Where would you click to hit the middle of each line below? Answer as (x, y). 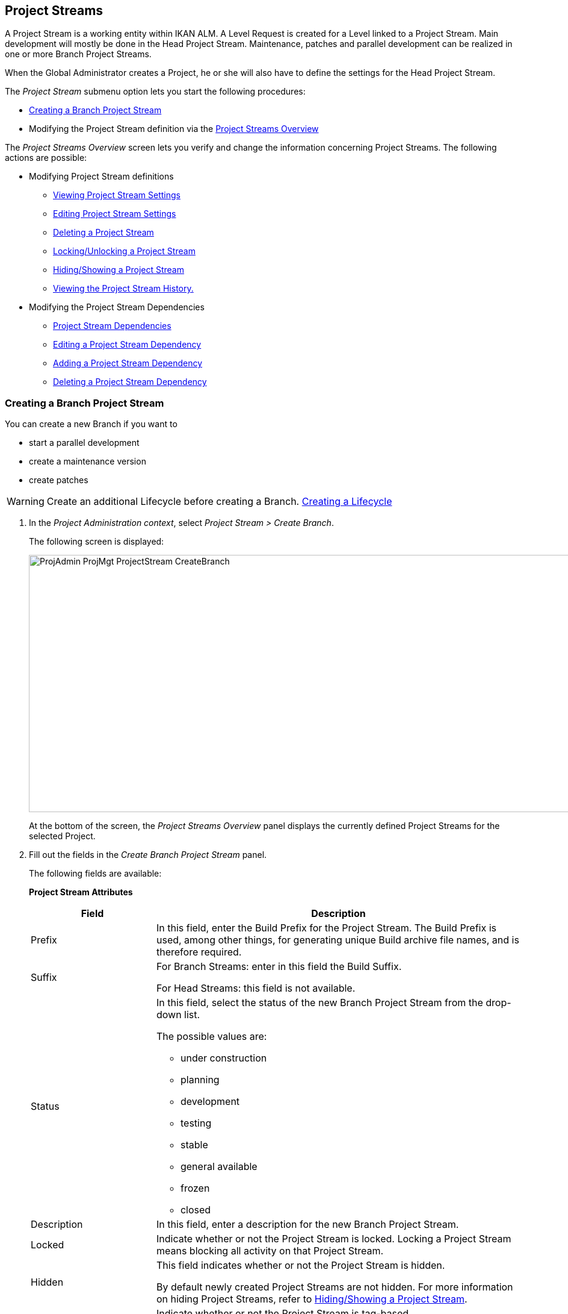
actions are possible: (46, 158)
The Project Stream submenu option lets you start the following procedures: (155, 92)
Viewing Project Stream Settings (117, 195)
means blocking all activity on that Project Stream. (270, 1251)
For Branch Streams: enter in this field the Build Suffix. (279, 967)
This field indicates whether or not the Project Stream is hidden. (301, 1266)
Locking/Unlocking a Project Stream (124, 251)
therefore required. (199, 952)
